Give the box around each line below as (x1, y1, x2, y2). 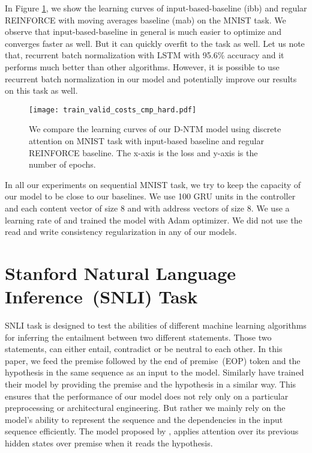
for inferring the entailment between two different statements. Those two (5, 330, 272, 343)
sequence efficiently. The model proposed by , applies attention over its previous (5, 425, 299, 437)
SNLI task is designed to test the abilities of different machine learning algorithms (5, 319, 307, 332)
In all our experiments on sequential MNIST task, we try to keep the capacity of (5, 178, 301, 190)
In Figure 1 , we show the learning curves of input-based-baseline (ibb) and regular (5, 2, 307, 14)
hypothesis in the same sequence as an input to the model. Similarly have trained (5, 366, 304, 379)
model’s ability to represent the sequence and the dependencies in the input (5, 413, 283, 425)
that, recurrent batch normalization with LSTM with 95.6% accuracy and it (5, 49, 284, 61)
